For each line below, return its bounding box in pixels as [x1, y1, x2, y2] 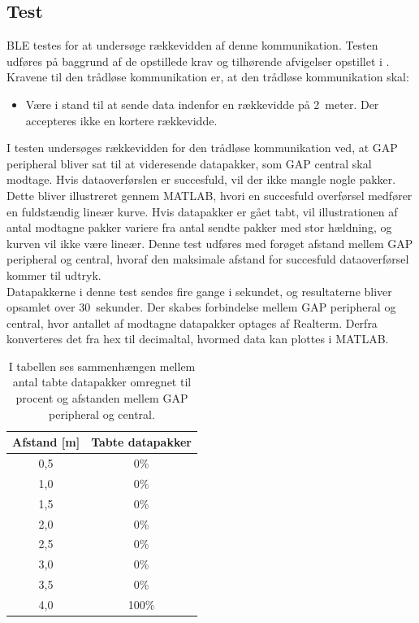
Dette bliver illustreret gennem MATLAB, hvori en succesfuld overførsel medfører [6, 186, 413, 203]
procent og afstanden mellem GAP [15, 390, 188, 407]
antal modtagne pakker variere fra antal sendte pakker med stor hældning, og [6, 219, 392, 236]
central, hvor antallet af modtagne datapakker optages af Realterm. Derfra [6, 314, 378, 331]
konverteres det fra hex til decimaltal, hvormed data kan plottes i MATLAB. [6, 330, 389, 347]
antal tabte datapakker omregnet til [12, 373, 192, 390]
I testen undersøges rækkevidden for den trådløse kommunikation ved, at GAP [6, 139, 398, 156]
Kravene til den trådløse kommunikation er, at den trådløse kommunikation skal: [6, 68, 409, 85]
